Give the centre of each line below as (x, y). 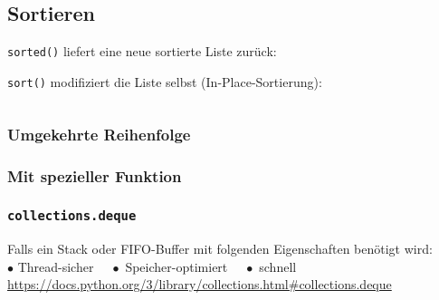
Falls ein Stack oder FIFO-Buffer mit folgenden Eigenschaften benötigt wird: (220, 248)
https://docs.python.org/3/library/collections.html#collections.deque (200, 284)
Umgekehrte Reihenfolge (99, 135)
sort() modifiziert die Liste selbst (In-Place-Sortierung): (165, 81)
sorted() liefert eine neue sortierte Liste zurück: (142, 51)
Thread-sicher (56, 266)
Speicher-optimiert (177, 266)
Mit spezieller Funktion (95, 176)
